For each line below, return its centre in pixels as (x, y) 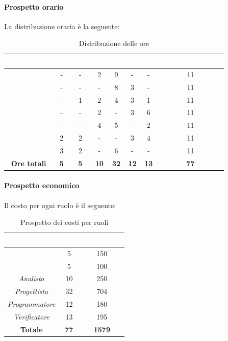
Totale (31, 329)
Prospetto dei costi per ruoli (64, 222)
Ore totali (29, 163)
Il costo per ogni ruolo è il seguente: (60, 205)
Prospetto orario (34, 6)
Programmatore (32, 304)
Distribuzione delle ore (114, 43)
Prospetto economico (42, 185)
